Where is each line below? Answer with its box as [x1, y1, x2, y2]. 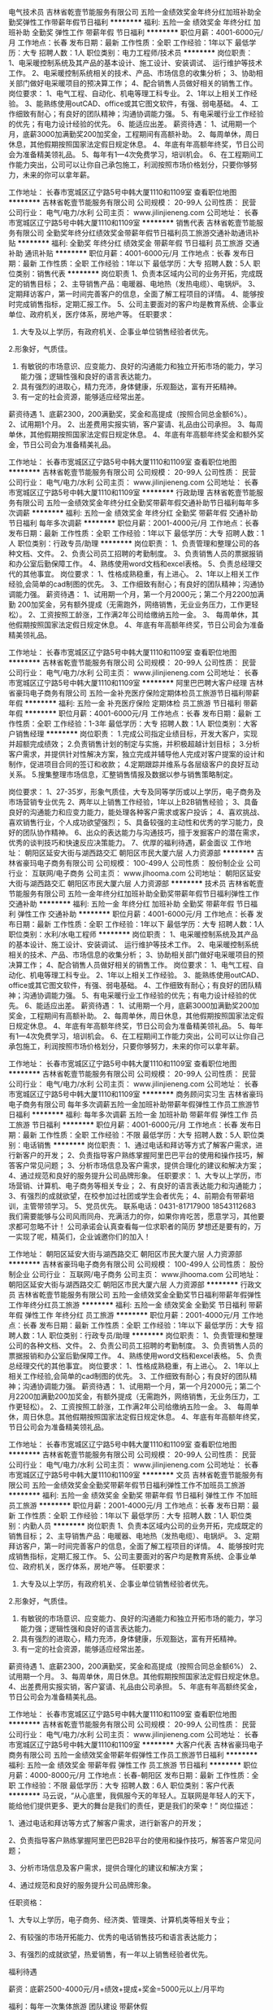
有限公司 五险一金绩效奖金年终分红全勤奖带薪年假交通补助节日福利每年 [15, 498, 253, 507]
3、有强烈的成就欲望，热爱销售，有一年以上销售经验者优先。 [8, 1950, 213, 1959]
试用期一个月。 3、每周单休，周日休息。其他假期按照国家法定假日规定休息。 [8, 1672, 264, 1681]
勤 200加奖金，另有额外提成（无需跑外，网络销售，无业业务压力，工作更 [8, 599, 252, 609]
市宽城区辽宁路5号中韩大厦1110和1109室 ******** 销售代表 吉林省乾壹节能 [8, 218, 257, 227]
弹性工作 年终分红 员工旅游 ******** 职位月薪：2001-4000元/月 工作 [24, 1310, 257, 1319]
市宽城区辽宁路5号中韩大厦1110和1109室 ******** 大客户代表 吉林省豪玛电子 [8, 1740, 264, 1749]
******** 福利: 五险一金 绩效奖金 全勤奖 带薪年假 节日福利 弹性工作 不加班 [8, 1490, 258, 1500]
